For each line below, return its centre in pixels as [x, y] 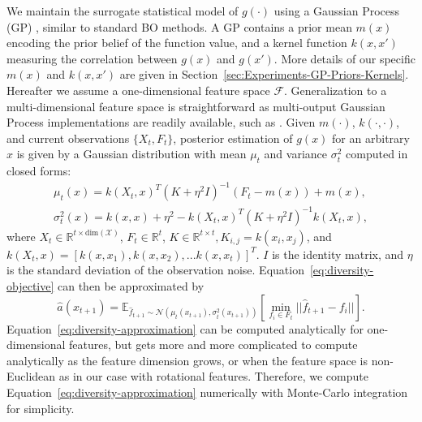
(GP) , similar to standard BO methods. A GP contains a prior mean [179, 26]
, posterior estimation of [233, 138]
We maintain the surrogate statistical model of [123, 11]
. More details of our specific [344, 58]
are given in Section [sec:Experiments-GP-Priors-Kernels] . [264, 74]
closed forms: [39, 171]
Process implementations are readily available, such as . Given [161, 122]
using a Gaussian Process [337, 11]
